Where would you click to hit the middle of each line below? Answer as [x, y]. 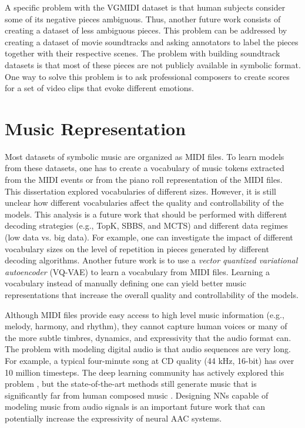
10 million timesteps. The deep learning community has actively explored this [145, 372]
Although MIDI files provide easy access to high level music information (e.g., [145, 314]
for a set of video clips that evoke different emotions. [99, 88]
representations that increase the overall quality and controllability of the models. [152, 295]
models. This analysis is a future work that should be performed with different [146, 214]
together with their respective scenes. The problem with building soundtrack [143, 53]
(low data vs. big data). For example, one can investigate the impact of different [149, 237]
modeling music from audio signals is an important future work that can [135, 407]
